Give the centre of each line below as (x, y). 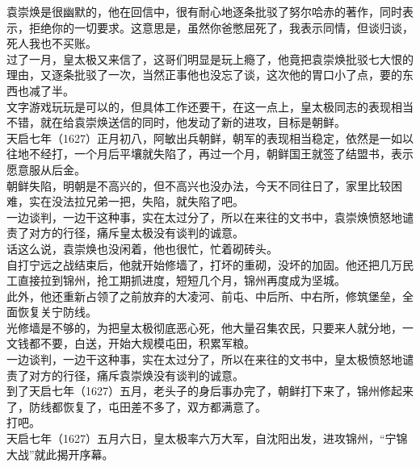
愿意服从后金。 (46, 169)
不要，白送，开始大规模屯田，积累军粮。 (147, 343)
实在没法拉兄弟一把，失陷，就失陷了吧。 (136, 201)
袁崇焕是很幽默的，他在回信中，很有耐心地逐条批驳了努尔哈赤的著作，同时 (204, 11)
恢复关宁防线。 (57, 312)
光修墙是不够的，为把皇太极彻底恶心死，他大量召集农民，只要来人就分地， (204, 327)
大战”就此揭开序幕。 (60, 454)
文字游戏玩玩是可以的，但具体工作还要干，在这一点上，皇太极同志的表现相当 (210, 106)
